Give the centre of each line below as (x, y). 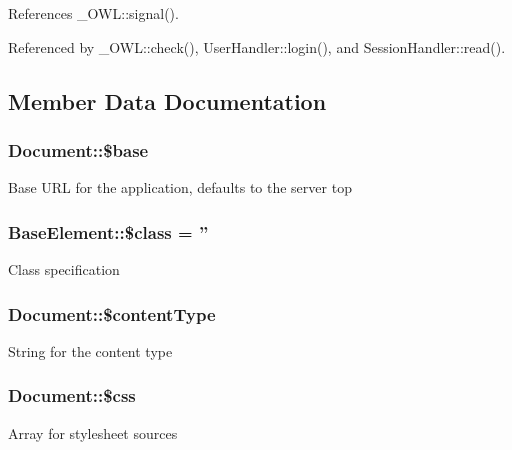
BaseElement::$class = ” (108, 231)
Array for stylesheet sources (93, 432)
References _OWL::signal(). (93, 13)
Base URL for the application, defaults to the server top (180, 187)
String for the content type (90, 350)
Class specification (64, 269)
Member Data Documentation (167, 100)
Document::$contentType (112, 313)
